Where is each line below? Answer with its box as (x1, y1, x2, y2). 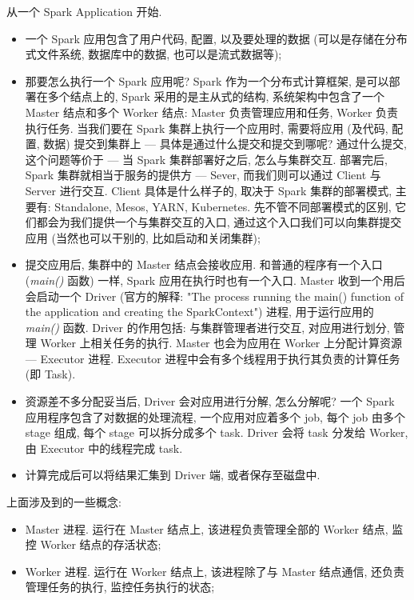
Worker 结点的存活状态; (40, 536, 161, 553)
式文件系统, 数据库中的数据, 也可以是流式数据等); (25, 46, 282, 62)
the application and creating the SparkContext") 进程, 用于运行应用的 (25, 303, 374, 320)
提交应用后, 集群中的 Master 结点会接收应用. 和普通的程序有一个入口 (25, 256, 383, 273)
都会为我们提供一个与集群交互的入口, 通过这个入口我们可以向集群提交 (36, 214, 402, 230)
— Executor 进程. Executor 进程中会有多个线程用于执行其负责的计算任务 (25, 350, 400, 366)
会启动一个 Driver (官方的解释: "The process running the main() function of (25, 287, 404, 304)
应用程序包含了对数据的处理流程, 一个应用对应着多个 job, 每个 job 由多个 (25, 408, 406, 425)
